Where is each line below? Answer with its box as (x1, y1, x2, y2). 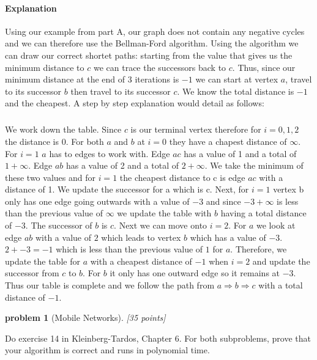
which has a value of (190, 230, 266, 243)
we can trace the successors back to (93, 61, 226, 73)
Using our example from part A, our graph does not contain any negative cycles (5, 24, 305, 37)
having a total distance (220, 207, 307, 219)
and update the (252, 254, 310, 267)
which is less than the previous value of (56, 243, 203, 255)
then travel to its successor (70, 84, 171, 97)
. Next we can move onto (114, 219, 207, 232)
